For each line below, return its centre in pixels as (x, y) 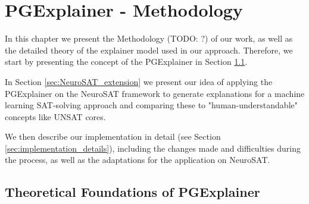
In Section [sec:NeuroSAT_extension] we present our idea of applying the (139, 81)
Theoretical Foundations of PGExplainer (132, 192)
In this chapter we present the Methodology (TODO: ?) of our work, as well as (149, 38)
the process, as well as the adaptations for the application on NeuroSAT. (138, 160)
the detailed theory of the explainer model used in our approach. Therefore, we (149, 50)
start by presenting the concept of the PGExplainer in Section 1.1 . (126, 62)
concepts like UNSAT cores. (55, 116)
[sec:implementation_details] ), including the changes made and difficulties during (153, 148)
